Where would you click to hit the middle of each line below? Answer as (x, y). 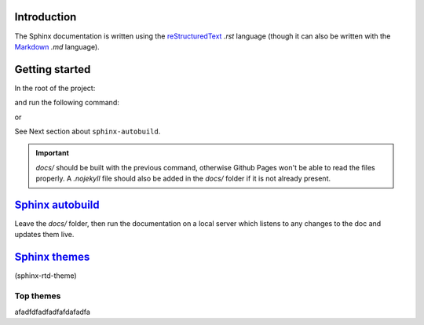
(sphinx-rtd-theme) (46, 276)
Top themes (38, 296)
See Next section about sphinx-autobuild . (88, 131)
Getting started (53, 69)
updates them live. (44, 235)
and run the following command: (67, 103)
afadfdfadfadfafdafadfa (52, 312)
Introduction (46, 17)
